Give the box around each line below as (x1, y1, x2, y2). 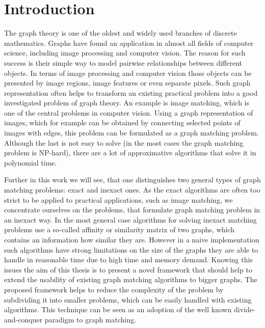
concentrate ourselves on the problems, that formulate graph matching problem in (4, 204, 260, 215)
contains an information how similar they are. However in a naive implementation (4, 234, 259, 244)
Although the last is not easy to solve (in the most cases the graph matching (4, 137, 244, 148)
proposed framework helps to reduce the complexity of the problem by (4, 284, 224, 294)
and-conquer (4, 314, 43, 324)
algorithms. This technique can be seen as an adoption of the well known (4, 304, 232, 315)
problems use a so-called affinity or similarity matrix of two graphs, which (4, 224, 235, 235)
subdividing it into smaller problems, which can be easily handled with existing (4, 294, 252, 305)
